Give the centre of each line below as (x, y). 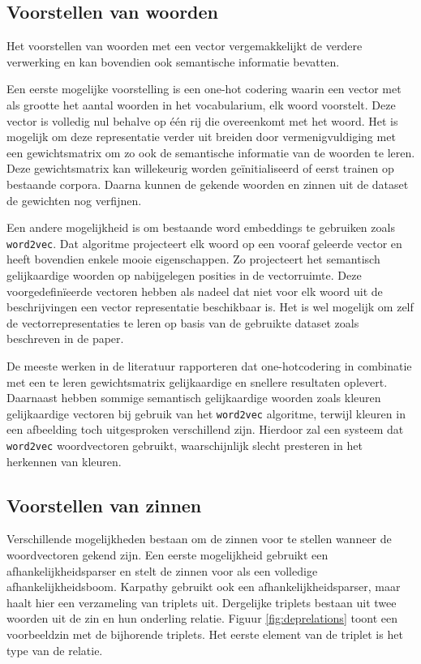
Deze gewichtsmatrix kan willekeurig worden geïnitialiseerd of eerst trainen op (200, 168)
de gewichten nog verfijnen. (74, 200)
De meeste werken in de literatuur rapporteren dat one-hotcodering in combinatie (209, 365)
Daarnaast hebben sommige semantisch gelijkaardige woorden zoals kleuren (194, 398)
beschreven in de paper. (65, 338)
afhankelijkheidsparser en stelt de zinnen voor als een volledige (162, 570)
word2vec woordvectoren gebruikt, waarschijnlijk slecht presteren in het (185, 445)
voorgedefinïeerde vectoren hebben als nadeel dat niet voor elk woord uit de (195, 291)
